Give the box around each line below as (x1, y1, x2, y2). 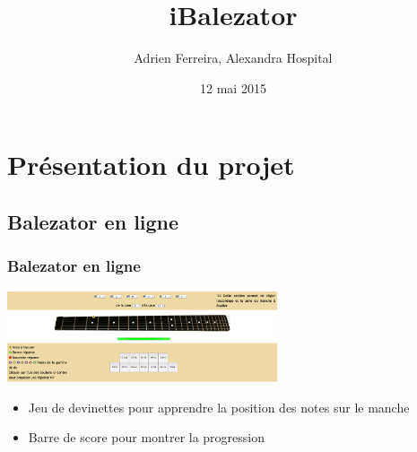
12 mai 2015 (200, 78, 266, 97)
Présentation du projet (7, 146, 295, 183)
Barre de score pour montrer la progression (28, 428, 265, 447)
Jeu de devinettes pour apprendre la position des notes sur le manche (28, 397, 410, 416)
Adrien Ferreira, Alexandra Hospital (134, 48, 333, 67)
